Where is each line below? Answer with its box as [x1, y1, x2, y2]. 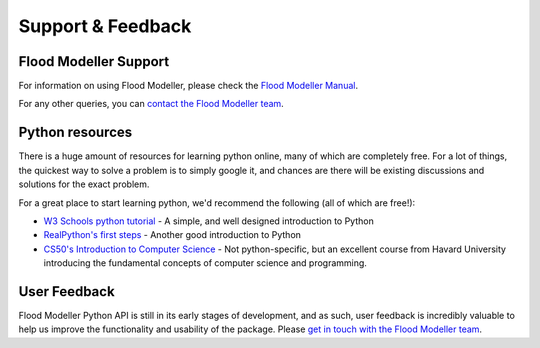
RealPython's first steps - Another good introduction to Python [43, 229, 302, 241]
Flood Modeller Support [18, 53, 170, 70]
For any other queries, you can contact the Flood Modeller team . [18, 98, 284, 110]
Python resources [18, 124, 133, 141]
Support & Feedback [18, 15, 192, 37]
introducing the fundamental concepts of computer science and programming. [43, 257, 367, 269]
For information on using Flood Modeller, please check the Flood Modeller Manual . [18, 80, 359, 92]
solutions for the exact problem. [18, 178, 150, 190]
